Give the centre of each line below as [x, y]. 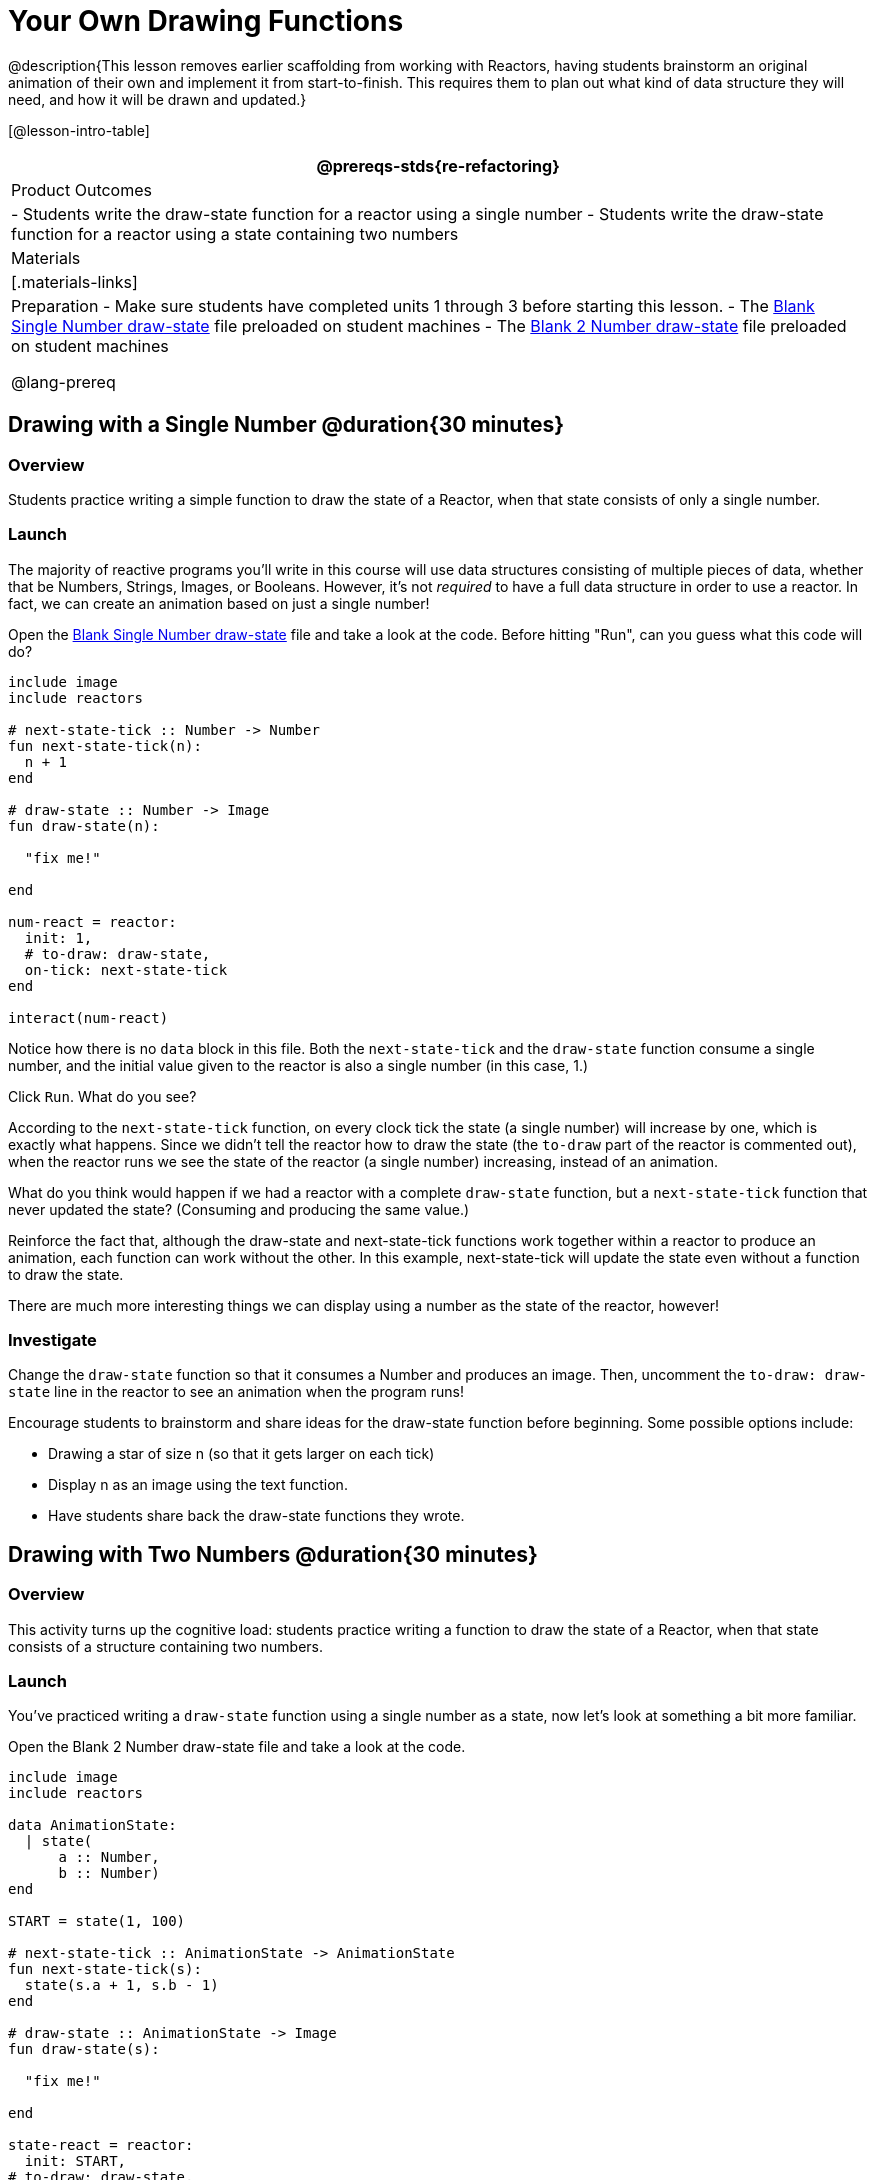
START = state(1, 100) [97, 1921]
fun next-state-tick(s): [105, 1969]
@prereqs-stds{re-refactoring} [438, 165]
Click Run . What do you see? [102, 1096]
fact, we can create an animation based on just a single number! [219, 603]
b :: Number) [109, 1873]
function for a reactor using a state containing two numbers [235, 233]
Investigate [52, 1340]
